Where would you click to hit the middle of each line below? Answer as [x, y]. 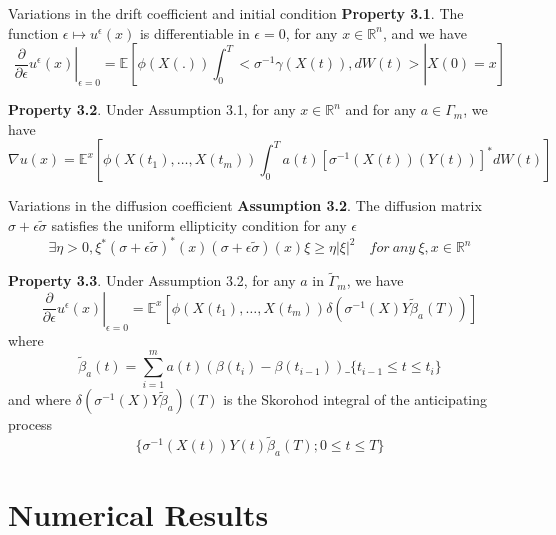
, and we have [424, 32]
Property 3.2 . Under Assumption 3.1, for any [152, 109]
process [30, 424]
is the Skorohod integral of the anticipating [355, 399]
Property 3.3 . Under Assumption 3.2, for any [152, 280]
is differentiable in [194, 32]
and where [40, 399]
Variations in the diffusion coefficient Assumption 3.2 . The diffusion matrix [245, 205]
